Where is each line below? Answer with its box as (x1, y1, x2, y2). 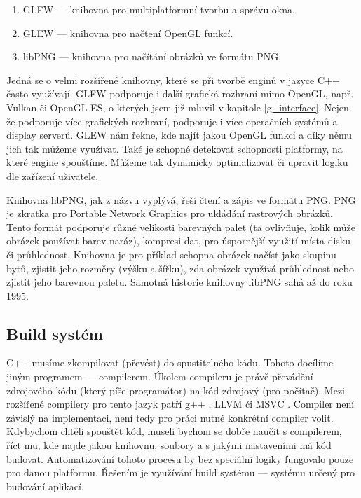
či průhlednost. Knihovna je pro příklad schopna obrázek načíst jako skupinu (6, 247, 336, 261)
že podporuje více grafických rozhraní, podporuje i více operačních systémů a (6, 113, 338, 128)
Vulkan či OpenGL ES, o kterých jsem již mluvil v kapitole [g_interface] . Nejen (6, 99, 349, 114)
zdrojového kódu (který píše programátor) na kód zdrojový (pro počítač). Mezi (6, 382, 346, 397)
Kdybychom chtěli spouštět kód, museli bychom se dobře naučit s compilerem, (6, 424, 342, 438)
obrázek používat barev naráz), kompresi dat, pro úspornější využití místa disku (6, 233, 351, 248)
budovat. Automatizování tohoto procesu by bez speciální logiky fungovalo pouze (6, 451, 354, 466)
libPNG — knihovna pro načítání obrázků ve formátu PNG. (22, 49, 282, 64)
